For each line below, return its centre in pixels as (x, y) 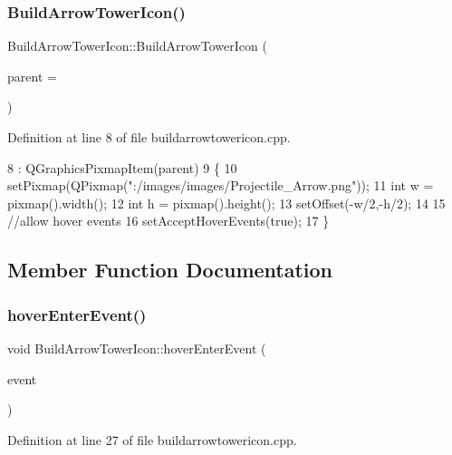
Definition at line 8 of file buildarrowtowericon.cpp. (149, 137)
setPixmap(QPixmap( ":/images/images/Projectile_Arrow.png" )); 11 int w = (221, 185)
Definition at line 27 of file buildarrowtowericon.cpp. (152, 439)
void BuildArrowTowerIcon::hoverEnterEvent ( (137, 348)
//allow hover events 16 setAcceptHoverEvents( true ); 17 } (168, 221)
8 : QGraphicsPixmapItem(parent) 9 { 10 (122, 167)
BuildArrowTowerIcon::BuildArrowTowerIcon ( (137, 46)
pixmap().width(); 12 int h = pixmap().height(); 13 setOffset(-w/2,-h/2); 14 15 (226, 203)
